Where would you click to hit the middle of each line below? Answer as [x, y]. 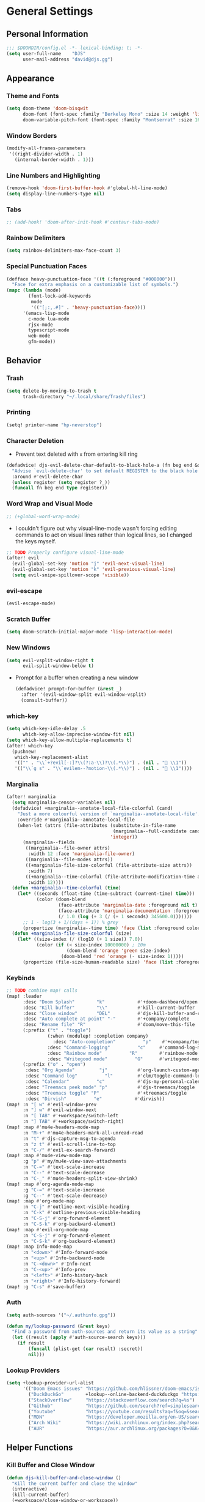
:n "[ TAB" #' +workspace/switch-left [70, 1116]
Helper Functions [40, 1448]
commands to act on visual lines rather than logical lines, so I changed [103, 535]
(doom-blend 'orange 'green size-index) [118, 951]
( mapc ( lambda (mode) [34, 290]
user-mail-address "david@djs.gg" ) [68, 59]
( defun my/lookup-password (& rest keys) [59, 1326]
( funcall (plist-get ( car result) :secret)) [86, 1349]
